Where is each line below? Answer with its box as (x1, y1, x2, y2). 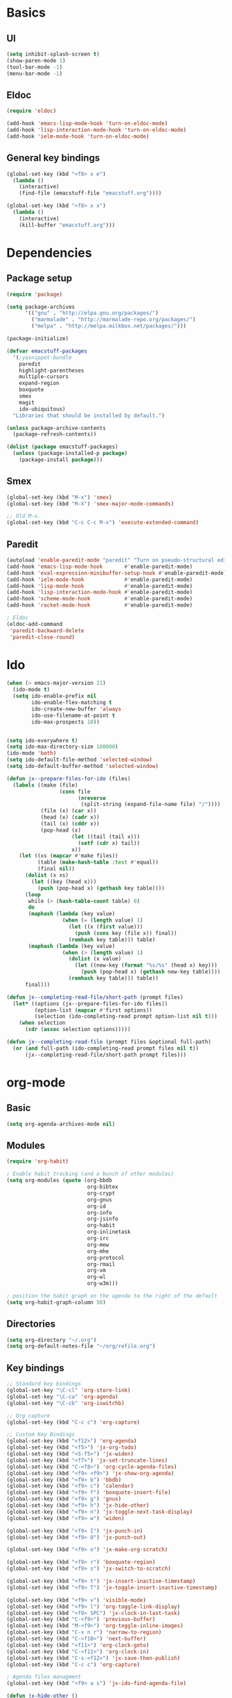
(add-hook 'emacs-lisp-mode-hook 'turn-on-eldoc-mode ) (6, 120, 168, 127)
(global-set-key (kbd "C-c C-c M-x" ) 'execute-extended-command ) (6, 519, 199, 526)
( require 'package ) (6, 291, 63, 298)
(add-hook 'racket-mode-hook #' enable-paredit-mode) (6, 602, 193, 609)
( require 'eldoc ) (6, 107, 57, 115)
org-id (87, 1203, 107, 1210)
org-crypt (87, 1190, 116, 1197)
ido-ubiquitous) (19, 405, 66, 413)
